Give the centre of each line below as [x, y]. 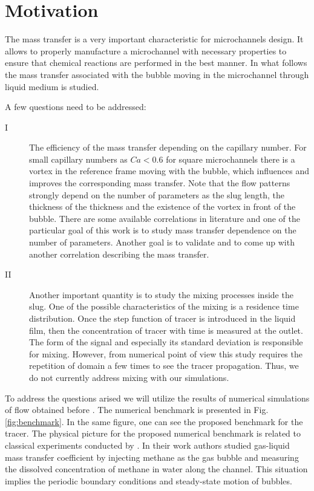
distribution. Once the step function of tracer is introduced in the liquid [162, 318]
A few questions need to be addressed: [76, 107]
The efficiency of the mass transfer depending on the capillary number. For [168, 147]
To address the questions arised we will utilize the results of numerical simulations [157, 398]
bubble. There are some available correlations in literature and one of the [165, 218]
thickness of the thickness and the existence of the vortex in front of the [162, 206]
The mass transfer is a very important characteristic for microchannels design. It [154, 39]
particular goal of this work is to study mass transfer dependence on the [163, 230]
